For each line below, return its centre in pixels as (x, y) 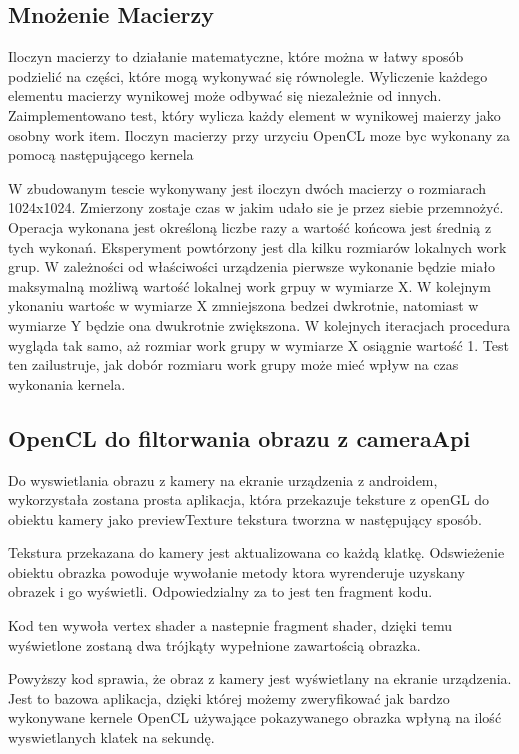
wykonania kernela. (67, 383)
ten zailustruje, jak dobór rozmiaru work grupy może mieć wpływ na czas (233, 364)
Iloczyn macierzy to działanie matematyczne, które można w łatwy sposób (236, 56)
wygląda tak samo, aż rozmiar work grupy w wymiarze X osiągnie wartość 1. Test (258, 344)
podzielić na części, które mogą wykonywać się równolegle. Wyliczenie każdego (248, 75)
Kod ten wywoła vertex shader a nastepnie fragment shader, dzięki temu (230, 625)
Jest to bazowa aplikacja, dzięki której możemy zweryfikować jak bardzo (229, 697)
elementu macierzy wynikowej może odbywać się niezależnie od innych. (225, 95)
